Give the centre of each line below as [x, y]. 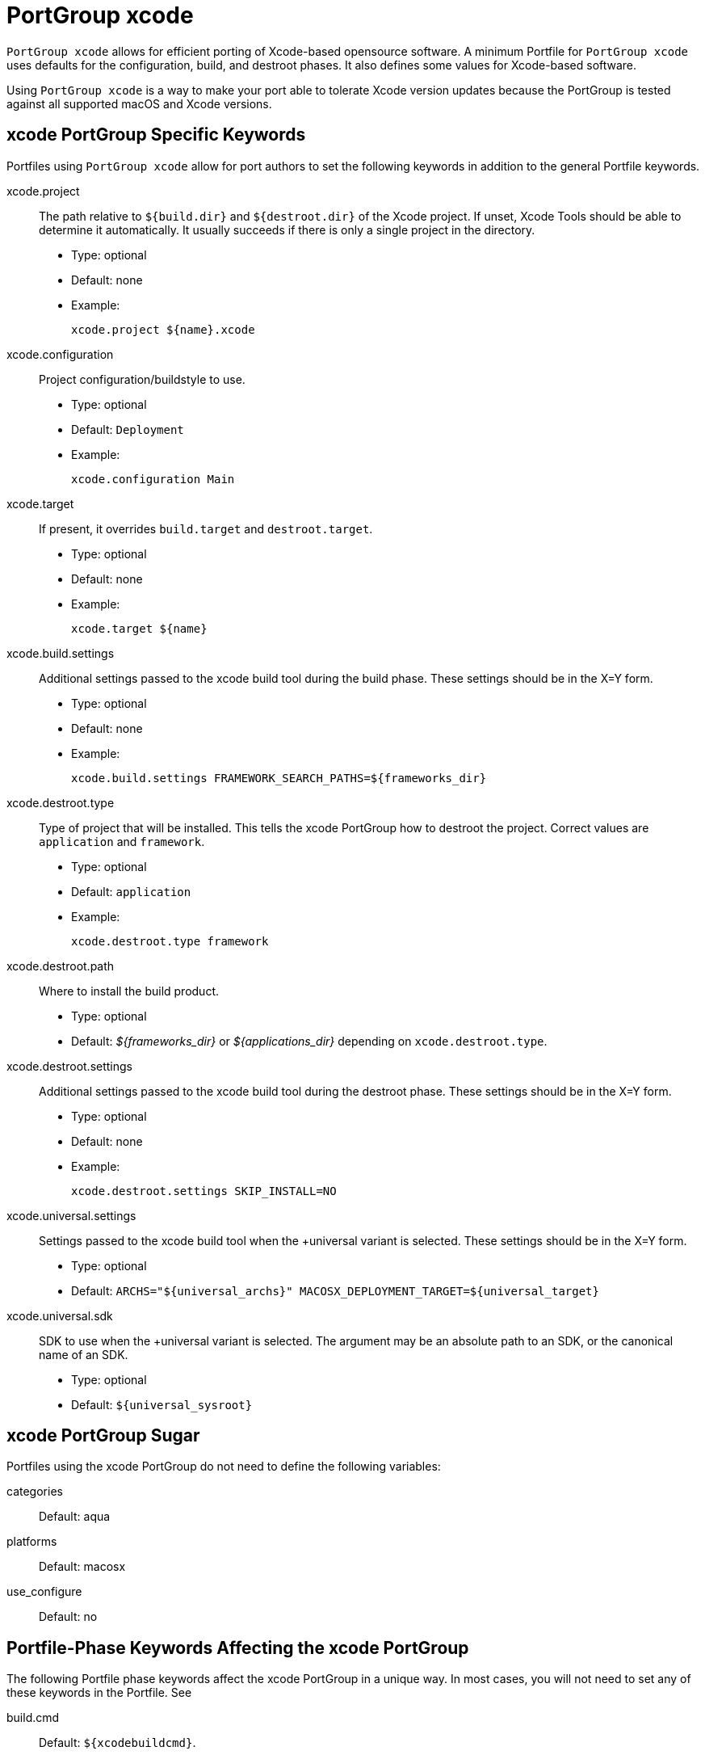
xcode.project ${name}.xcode [163, 329]
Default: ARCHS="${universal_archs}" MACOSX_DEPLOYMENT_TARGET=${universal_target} [335, 1290]
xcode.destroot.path [61, 966]
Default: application [131, 891]
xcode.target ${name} [139, 628]
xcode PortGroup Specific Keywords [156, 135]
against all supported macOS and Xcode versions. [139, 103]
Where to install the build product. [129, 991]
